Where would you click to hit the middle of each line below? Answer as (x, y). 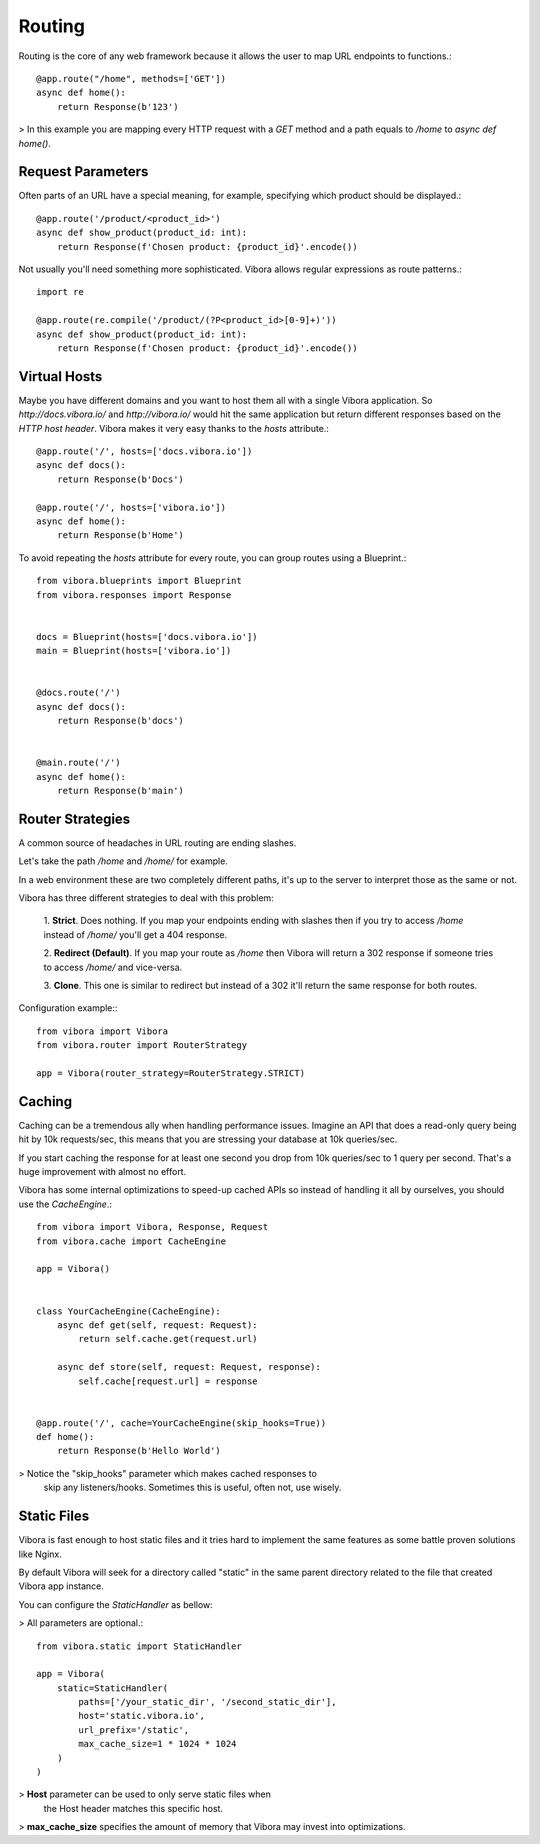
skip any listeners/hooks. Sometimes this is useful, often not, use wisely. (192, 1487)
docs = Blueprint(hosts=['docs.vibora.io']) (147, 636)
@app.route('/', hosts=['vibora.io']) (131, 507)
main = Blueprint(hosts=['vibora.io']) (134, 651)
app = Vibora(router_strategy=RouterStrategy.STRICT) (170, 1073)
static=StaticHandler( (112, 1688)
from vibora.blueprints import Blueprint (139, 581)
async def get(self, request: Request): (157, 1324)
